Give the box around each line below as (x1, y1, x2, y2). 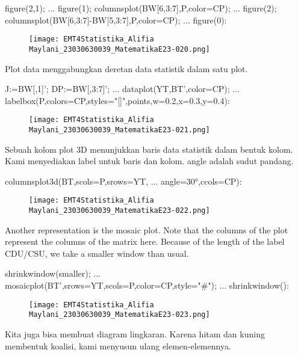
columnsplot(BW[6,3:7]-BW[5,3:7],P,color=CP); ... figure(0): (5, 13, 227, 26)
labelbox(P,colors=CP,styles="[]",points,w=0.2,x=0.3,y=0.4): (5, 94, 230, 106)
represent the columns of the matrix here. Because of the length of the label (5, 235, 285, 248)
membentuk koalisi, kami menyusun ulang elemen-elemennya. (5, 339, 231, 352)
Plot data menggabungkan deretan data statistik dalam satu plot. (5, 62, 248, 75)
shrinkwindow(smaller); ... (5, 267, 101, 280)
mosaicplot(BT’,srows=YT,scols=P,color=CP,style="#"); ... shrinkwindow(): (5, 279, 289, 292)
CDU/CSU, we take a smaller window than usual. (5, 247, 189, 259)
